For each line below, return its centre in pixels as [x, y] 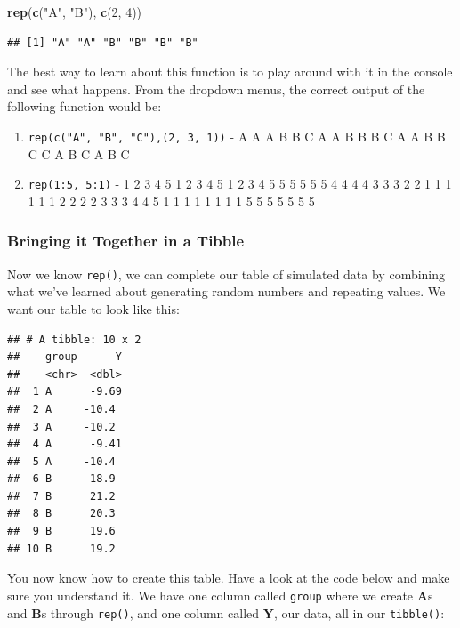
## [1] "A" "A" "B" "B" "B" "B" [103, 42]
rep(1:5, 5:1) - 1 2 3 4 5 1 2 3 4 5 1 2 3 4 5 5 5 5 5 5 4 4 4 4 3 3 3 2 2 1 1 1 [240, 184]
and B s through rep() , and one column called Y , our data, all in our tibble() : [226, 612]
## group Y [65, 357]
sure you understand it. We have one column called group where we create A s [220, 595]
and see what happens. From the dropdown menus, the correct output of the [216, 89]
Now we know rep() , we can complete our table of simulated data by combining [226, 274]
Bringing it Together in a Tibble [126, 241]
